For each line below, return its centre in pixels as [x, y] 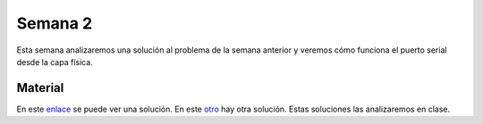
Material [40, 88]
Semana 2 [55, 23]
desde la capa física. [55, 62]
